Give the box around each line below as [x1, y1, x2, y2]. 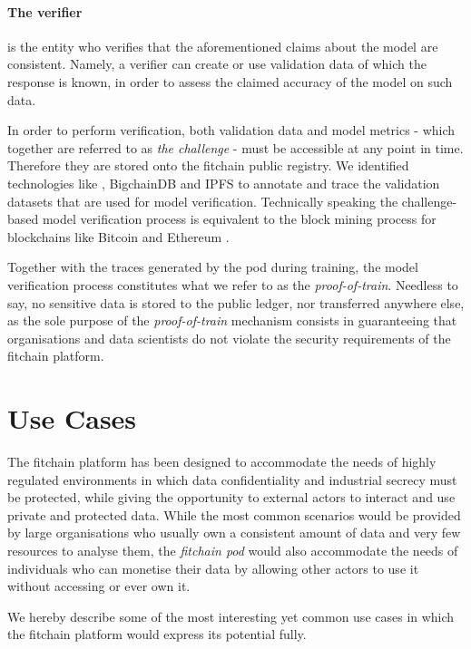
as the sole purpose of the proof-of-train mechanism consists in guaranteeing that [7, 311, 457, 330]
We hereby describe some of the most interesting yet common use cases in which [7, 606, 455, 625]
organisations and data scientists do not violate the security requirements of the [7, 328, 451, 347]
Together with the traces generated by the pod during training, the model [7, 257, 418, 276]
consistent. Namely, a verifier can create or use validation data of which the [7, 54, 427, 73]
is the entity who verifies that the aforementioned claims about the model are [7, 36, 438, 55]
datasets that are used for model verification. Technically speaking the [7, 191, 398, 210]
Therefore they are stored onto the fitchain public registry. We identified [7, 156, 409, 175]
